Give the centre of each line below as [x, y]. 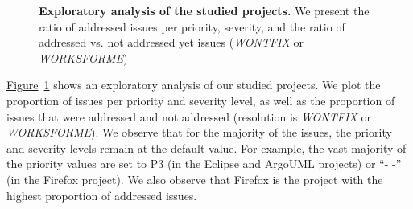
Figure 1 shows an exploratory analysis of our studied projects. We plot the [194, 85]
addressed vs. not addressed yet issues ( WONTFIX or [171, 42]
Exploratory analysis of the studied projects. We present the [204, 10]
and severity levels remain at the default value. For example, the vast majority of [206, 148]
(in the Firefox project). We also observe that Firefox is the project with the [195, 179]
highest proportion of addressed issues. [102, 195]
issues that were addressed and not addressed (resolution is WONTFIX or [189, 116]
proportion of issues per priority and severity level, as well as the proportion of [201, 100]
